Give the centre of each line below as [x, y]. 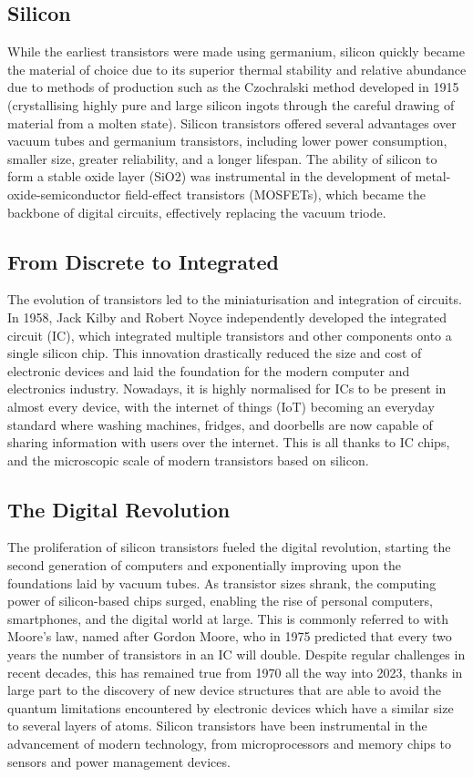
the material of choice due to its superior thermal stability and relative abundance [237, 69]
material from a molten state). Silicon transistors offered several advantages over [232, 123]
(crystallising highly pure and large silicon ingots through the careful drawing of [231, 104]
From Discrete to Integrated [143, 261]
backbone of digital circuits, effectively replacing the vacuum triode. [197, 212]
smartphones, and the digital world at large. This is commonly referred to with [228, 618]
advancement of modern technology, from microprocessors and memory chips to [230, 744]
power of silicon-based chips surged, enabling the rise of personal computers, [221, 601]
